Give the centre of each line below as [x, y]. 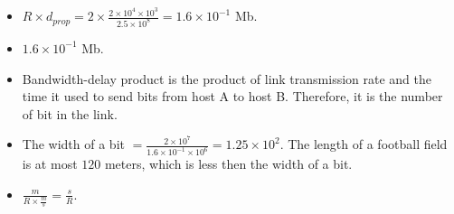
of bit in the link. [70, 113]
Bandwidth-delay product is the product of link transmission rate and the [227, 78]
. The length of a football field [364, 144]
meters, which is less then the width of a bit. [228, 164]
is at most [50, 164]
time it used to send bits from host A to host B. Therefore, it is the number [232, 96]
